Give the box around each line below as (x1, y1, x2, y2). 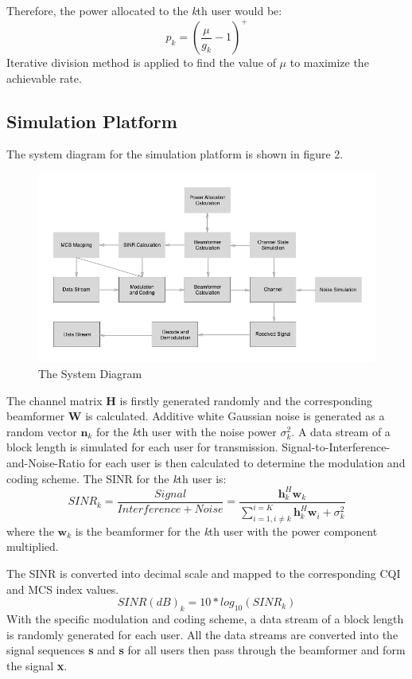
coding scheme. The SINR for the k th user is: (6, 470, 227, 486)
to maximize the (290, 54, 369, 71)
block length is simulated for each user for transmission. (6, 439, 278, 455)
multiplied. (6, 538, 59, 555)
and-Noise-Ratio (6, 454, 85, 470)
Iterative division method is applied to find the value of (6, 54, 276, 71)
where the (6, 522, 54, 539)
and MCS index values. (6, 580, 119, 597)
